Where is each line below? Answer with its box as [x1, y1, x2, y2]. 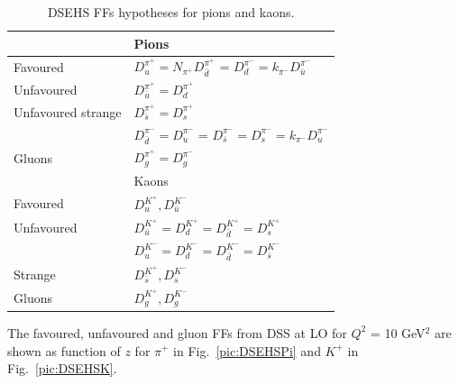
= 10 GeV [370, 323, 426, 342]
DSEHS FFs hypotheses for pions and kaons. [47, 3, 295, 21]
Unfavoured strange [14, 102, 122, 121]
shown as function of [7, 341, 121, 360]
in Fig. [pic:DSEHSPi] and [173, 341, 321, 360]
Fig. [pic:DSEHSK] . [7, 359, 117, 378]
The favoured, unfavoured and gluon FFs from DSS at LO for [7, 323, 347, 342]
